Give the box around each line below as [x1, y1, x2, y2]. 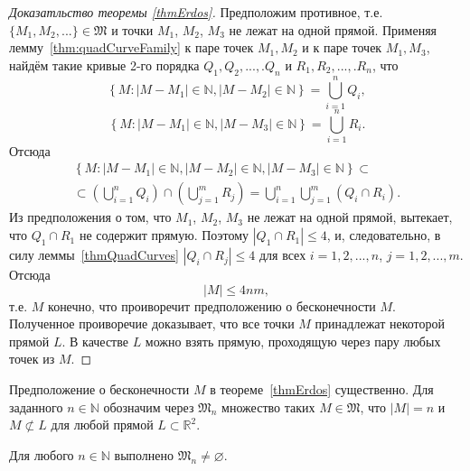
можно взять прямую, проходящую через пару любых [145, 331, 441, 350]
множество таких [221, 397, 315, 416]
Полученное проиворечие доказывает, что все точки [9, 314, 295, 333]
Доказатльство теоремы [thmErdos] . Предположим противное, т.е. [9, 3, 383, 21]
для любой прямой [51, 415, 154, 434]
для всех [258, 245, 306, 264]
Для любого [9, 445, 74, 464]
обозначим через [103, 397, 194, 416]
